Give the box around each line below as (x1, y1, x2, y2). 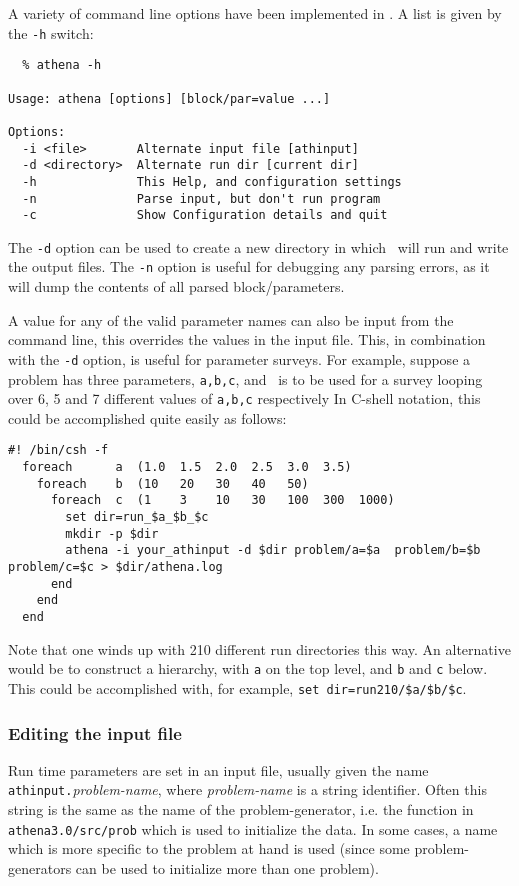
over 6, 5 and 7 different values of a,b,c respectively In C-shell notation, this (8, 388, 481, 409)
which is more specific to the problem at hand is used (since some (8, 838, 410, 859)
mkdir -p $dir (65, 526, 159, 541)
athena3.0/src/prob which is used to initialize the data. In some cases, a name (8, 818, 498, 839)
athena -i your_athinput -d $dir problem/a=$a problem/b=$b (65, 543, 481, 558)
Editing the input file (8, 720, 182, 745)
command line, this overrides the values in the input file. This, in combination (8, 329, 486, 350)
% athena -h (22, 58, 102, 73)
